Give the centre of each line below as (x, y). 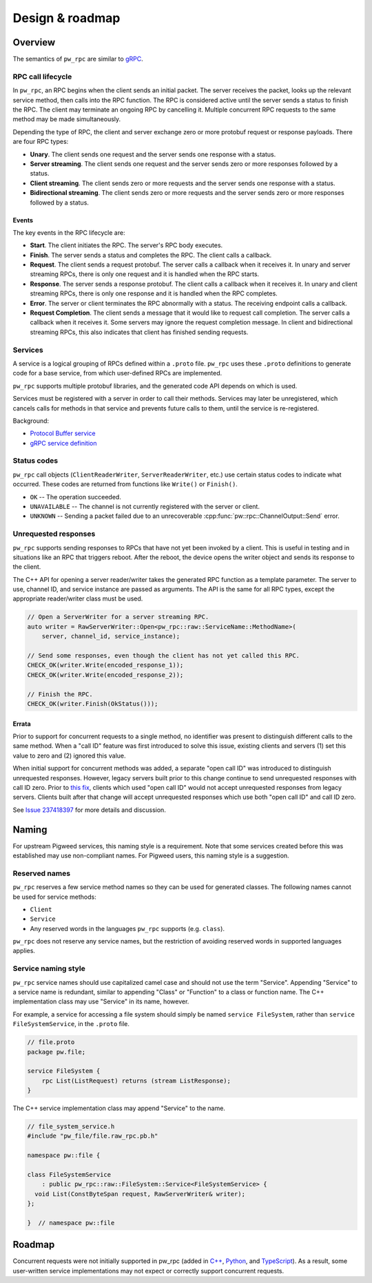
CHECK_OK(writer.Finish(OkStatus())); (93, 703)
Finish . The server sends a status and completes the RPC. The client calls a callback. (151, 255)
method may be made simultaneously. (67, 119)
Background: (31, 421)
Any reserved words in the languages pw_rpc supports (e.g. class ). (127, 928)
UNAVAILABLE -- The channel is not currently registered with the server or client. (145, 506)
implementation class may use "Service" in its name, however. (101, 1001)
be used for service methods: (54, 897)
